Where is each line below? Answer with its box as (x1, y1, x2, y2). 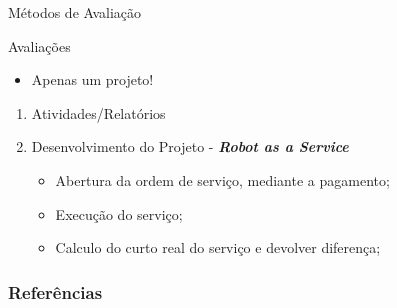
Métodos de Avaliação (8, 2, 142, 22)
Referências (8, 279, 103, 304)
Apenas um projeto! (31, 69, 154, 90)
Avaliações (8, 35, 71, 56)
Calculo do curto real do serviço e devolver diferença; (55, 237, 381, 258)
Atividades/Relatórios (31, 102, 166, 123)
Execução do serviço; (55, 203, 183, 224)
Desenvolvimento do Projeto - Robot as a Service (31, 136, 349, 157)
